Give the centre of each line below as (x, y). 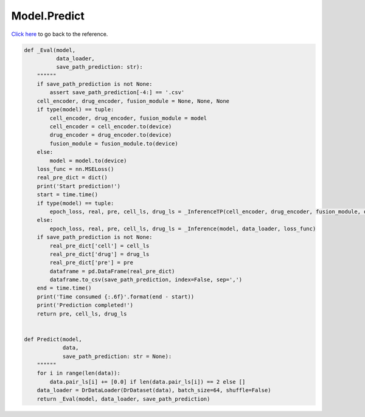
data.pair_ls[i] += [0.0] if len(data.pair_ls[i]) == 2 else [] (148, 382)
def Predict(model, (53, 339)
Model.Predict (48, 16)
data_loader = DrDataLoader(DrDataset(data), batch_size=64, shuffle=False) (154, 390)
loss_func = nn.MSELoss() (75, 169)
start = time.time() (68, 195)
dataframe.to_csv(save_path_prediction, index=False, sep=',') (146, 280)
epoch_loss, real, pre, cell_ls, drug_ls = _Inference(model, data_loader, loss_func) (183, 229)
